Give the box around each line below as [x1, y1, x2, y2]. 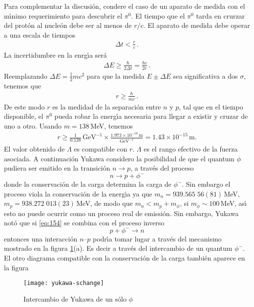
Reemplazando [4, 70, 47, 81]
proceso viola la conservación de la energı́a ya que [4, 188, 152, 198]
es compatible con [74, 144, 127, 154]
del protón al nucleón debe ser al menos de [4, 20, 132, 30]
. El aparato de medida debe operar [143, 20, 250, 30]
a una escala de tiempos [4, 29, 75, 40]
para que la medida [86, 70, 145, 81]
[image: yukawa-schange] [23, 280, 104, 287]
